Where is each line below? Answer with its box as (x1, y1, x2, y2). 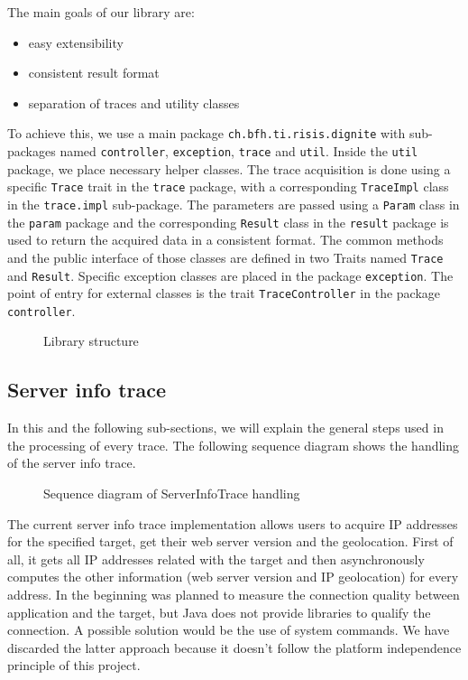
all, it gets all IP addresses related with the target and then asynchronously (7, 549, 425, 568)
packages (7, 142, 56, 161)
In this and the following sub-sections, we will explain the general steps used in (7, 418, 444, 437)
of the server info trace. (7, 453, 136, 472)
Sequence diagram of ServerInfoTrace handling (43, 484, 300, 503)
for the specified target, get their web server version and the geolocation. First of (7, 532, 454, 551)
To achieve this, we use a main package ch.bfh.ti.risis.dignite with (7, 124, 406, 143)
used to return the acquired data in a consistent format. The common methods (7, 230, 444, 249)
